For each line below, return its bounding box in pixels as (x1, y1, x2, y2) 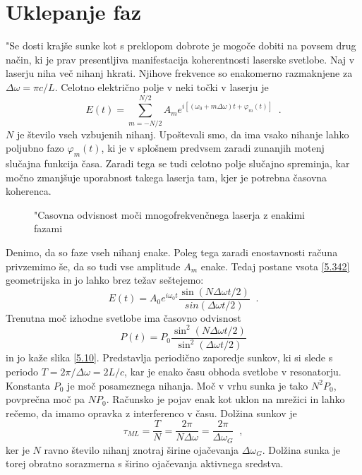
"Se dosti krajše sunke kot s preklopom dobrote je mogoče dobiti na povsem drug (6, 38, 356, 53)
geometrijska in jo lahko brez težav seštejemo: (6, 272, 204, 287)
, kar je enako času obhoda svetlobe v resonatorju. (124, 363, 342, 378)
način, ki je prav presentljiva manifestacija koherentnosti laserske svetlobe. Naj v (6, 52, 355, 66)
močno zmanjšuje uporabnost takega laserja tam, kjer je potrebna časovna (6, 169, 327, 184)
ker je (6, 442, 30, 457)
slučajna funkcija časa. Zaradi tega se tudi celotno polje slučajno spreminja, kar (6, 156, 350, 171)
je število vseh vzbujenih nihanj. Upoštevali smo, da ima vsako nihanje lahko (16, 126, 349, 141)
